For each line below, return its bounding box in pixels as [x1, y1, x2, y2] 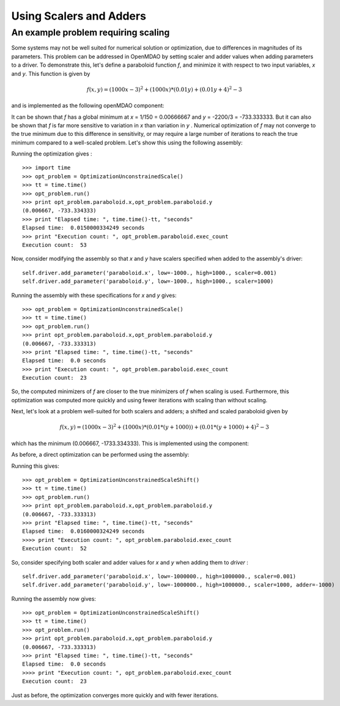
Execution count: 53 [22, 242, 87, 248]
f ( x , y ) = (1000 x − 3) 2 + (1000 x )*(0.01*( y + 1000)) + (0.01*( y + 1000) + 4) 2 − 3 [59, 422, 269, 431]
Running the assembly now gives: [11, 595, 96, 603]
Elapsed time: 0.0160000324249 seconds [22, 528, 145, 535]
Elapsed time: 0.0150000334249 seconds [22, 224, 145, 231]
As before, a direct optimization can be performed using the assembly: [11, 451, 190, 459]
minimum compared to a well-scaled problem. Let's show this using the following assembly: [11, 138, 243, 146]
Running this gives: [11, 462, 59, 470]
